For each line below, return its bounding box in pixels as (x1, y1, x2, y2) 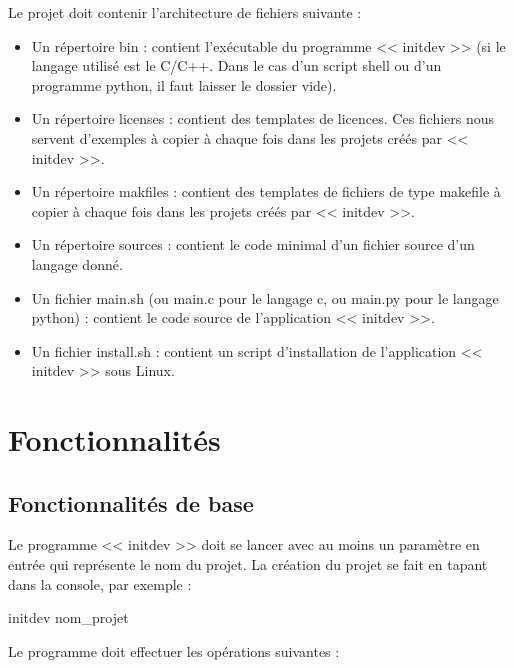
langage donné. (31, 253, 123, 274)
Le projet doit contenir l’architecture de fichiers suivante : (8, 2, 362, 22)
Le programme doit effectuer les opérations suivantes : (8, 640, 340, 661)
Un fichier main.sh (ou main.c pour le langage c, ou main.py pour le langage (31, 287, 499, 308)
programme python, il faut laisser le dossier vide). (31, 74, 337, 95)
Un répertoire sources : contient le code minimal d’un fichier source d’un (31, 234, 475, 255)
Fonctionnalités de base (8, 487, 254, 518)
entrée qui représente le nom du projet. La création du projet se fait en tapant (8, 554, 488, 575)
